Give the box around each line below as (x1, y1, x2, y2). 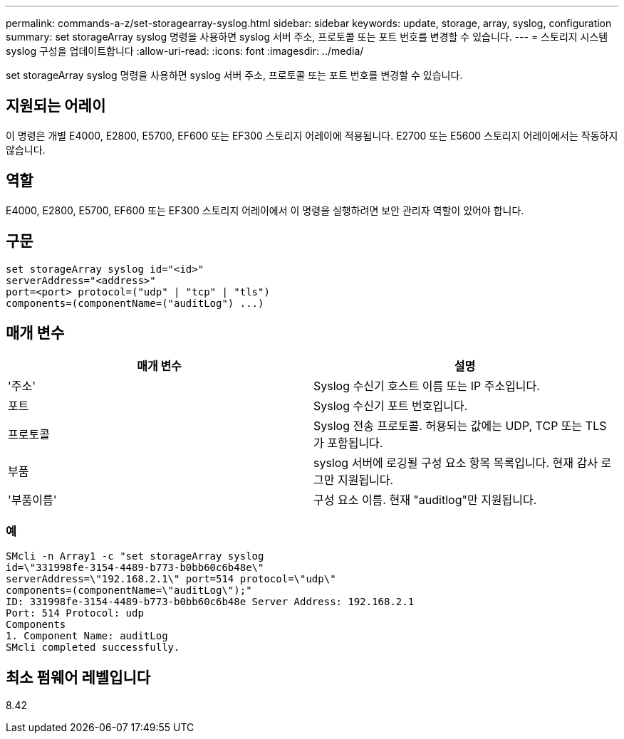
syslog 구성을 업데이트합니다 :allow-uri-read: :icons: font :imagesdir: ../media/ (6, 45, 364, 57)
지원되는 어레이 (6, 97, 106, 115)
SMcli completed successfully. (6, 641, 180, 654)
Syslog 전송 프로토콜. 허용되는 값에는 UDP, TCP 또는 (313, 419, 583, 434)
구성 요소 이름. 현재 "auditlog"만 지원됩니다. (313, 493, 537, 508)
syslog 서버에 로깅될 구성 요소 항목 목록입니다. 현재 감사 (313, 456, 598, 471)
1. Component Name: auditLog (6, 630, 168, 642)
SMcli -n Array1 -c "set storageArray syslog (6, 550, 264, 562)
